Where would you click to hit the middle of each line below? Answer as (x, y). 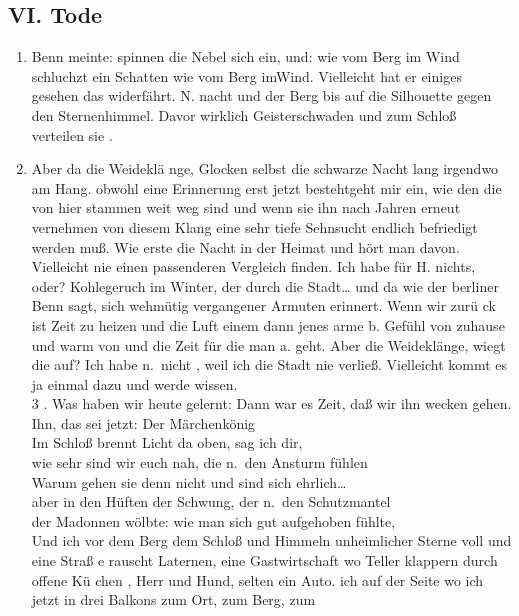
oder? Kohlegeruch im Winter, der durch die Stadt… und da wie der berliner (265, 285)
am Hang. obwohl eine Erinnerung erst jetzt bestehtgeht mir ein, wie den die (266, 187)
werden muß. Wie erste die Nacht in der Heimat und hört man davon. (245, 246)
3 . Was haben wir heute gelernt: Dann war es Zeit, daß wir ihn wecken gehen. (271, 403)
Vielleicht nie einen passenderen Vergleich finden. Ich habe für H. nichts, (253, 266)
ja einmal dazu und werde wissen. (134, 383)
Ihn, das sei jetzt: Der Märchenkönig (143, 422)
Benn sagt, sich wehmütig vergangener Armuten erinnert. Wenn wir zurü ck (263, 305)
